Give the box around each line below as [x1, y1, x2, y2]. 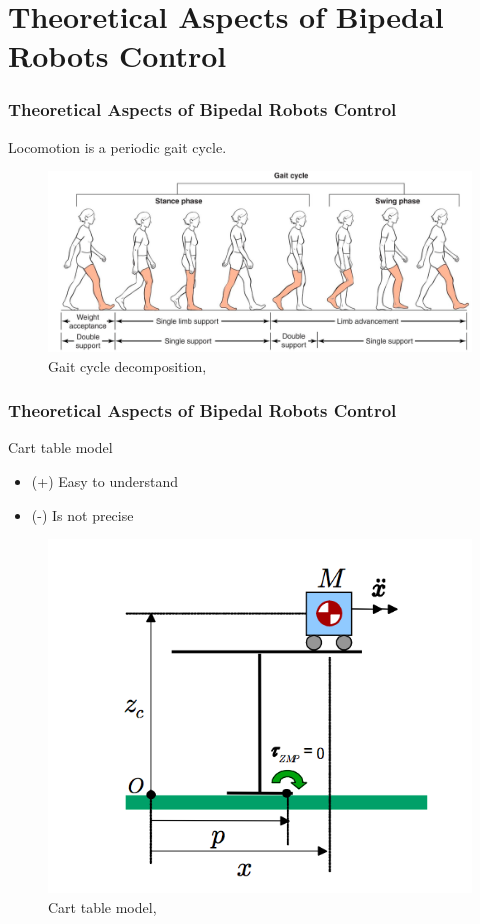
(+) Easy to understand [31, 470, 179, 491]
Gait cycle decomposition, [48, 355, 207, 376]
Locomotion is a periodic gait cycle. [8, 136, 227, 157]
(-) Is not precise [31, 504, 134, 525]
